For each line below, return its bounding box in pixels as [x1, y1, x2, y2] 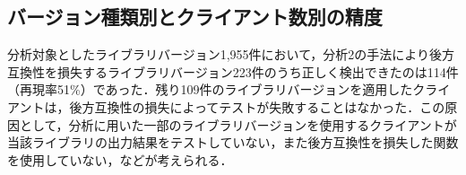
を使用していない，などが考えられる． [7, 150, 233, 169]
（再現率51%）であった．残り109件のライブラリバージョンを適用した [7, 80, 413, 99]
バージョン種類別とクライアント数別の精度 [7, 3, 383, 31]
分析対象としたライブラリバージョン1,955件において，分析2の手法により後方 [7, 45, 454, 64]
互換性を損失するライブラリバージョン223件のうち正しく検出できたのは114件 [7, 62, 459, 81]
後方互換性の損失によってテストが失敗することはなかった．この [69, 97, 445, 116]
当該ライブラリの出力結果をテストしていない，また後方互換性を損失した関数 [7, 133, 459, 152]
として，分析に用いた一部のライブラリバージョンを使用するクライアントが [19, 115, 457, 134]
